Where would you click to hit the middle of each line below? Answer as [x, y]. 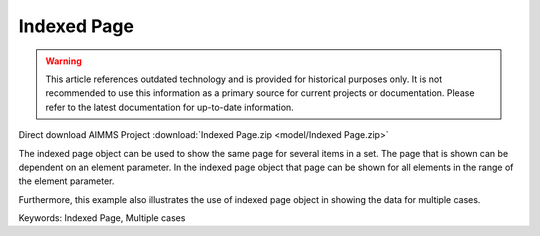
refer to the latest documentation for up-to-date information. [169, 107]
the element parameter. [66, 181]
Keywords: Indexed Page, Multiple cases [102, 218]
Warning [63, 61]
